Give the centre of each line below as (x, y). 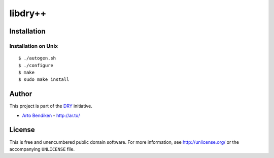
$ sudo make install (44, 80)
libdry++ (28, 13)
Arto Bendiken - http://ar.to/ (51, 115)
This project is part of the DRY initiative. (51, 106)
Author (21, 94)
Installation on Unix (34, 46)
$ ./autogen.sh (37, 58)
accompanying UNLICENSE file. (42, 149)
